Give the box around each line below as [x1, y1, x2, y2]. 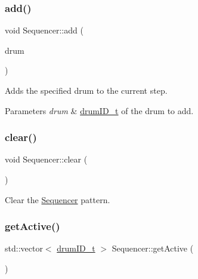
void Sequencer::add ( [5, 24, 83, 36]
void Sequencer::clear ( [5, 153, 88, 165]
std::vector [5, 242, 43, 255]
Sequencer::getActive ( [112, 242, 194, 255]
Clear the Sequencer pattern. [5, 193, 110, 206]
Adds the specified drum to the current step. [5, 84, 168, 96]
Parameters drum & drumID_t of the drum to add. [5, 104, 194, 116]
